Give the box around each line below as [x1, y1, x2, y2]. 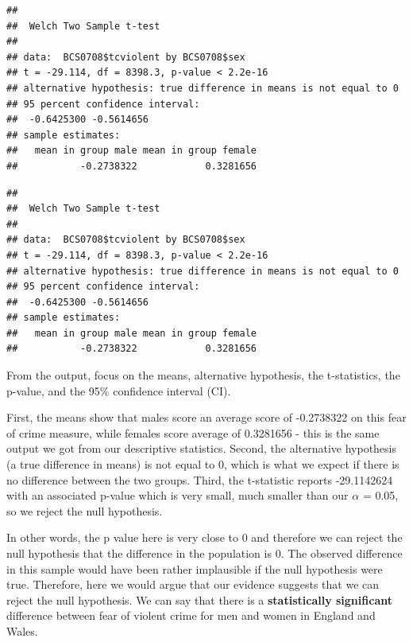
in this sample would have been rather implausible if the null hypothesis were [6, 560, 383, 577]
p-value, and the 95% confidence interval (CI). [6, 382, 231, 399]
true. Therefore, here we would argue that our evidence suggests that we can [6, 576, 380, 593]
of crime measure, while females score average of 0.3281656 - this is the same [6, 424, 380, 441]
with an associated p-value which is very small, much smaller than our [6, 487, 349, 504]
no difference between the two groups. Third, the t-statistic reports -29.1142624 [6, 471, 393, 488]
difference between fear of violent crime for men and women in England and [6, 607, 376, 624]
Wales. [6, 622, 38, 639]
